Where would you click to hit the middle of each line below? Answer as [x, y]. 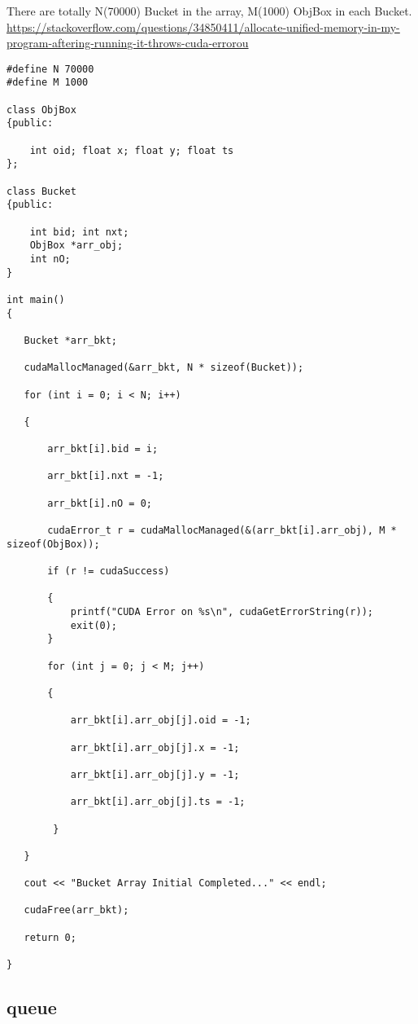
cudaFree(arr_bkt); [76, 910]
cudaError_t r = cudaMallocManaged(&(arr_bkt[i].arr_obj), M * [222, 531]
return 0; [50, 937]
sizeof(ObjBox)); [53, 544]
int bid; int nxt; [79, 232]
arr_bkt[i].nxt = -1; [106, 476]
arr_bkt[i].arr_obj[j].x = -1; [155, 747]
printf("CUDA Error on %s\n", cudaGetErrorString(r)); [222, 612]
